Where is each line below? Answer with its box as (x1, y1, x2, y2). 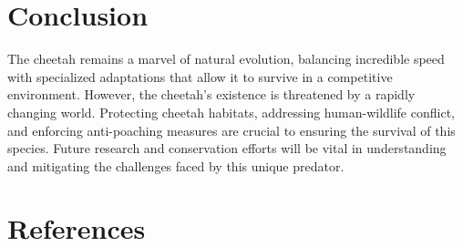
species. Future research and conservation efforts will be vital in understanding (7, 139, 447, 158)
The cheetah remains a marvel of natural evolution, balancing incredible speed (7, 49, 445, 68)
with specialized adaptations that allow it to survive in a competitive (7, 67, 393, 86)
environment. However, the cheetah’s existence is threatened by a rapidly (7, 85, 416, 104)
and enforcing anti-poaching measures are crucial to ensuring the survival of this (7, 120, 456, 139)
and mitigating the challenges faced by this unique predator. (7, 156, 345, 175)
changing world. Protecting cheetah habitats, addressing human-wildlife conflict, (7, 102, 455, 121)
